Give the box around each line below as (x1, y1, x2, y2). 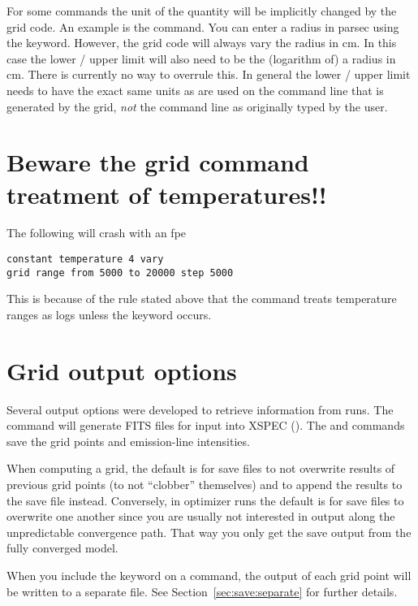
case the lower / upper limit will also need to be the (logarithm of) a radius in (6, 50, 396, 67)
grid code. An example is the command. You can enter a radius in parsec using (6, 18, 399, 35)
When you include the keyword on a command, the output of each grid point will (6, 567, 412, 584)
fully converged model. (6, 539, 119, 556)
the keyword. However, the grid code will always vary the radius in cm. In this (6, 34, 397, 51)
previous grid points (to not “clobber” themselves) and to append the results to (6, 476, 403, 493)
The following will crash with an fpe (6, 224, 187, 241)
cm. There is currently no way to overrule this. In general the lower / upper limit (6, 66, 411, 83)
